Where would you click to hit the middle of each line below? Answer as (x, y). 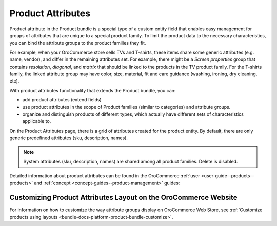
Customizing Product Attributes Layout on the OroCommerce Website (124, 198)
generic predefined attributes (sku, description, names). (69, 138)
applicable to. (37, 121)
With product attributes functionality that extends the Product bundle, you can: (93, 90)
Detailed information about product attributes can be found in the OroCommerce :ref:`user (105, 176)
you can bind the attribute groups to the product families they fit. (78, 43)
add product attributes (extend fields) (62, 100)
